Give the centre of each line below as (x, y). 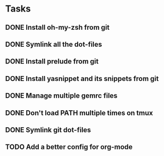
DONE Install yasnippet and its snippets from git (82, 79)
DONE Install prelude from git (52, 62)
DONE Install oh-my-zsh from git (58, 27)
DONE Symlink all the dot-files (54, 44)
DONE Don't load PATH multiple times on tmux (79, 113)
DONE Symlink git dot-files (48, 130)
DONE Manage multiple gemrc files (61, 96)
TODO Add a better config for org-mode (69, 147)
